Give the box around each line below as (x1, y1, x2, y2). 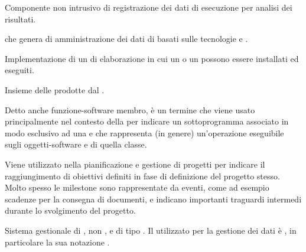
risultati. (5, 12, 36, 25)
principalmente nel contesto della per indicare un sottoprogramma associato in (5, 115, 289, 127)
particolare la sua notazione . (5, 235, 110, 248)
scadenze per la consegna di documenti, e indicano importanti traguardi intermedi (5, 192, 302, 205)
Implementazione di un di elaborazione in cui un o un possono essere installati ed (5, 52, 299, 64)
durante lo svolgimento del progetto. (5, 204, 136, 217)
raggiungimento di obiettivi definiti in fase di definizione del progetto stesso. (5, 169, 280, 182)
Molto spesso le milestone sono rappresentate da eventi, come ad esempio (5, 181, 269, 194)
